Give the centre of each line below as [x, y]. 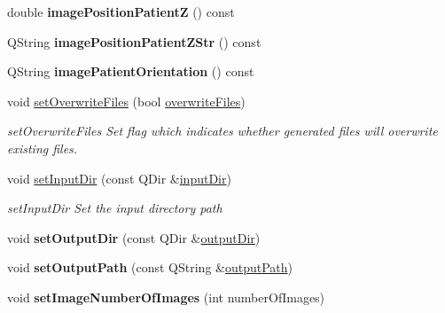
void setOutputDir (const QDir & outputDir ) [134, 237]
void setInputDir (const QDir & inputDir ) [119, 178]
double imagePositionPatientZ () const [121, 12]
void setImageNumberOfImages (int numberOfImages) [166, 297]
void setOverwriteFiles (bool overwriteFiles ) [126, 101]
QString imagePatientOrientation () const [131, 71]
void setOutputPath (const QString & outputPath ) [150, 267]
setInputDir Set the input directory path [115, 208]
